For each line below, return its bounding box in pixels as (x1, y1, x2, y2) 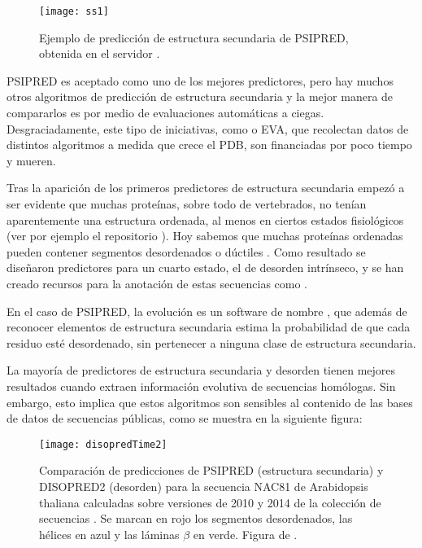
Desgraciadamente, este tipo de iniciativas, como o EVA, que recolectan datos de (7, 120, 409, 137)
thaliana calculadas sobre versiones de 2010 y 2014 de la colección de (39, 493, 381, 511)
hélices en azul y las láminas (39, 525, 180, 542)
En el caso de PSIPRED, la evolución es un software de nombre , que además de (7, 302, 407, 319)
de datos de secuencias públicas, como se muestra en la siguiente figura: (7, 410, 363, 427)
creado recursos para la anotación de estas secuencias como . (7, 274, 307, 292)
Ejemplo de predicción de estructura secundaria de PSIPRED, (39, 28, 349, 46)
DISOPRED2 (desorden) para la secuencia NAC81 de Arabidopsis (39, 477, 368, 494)
